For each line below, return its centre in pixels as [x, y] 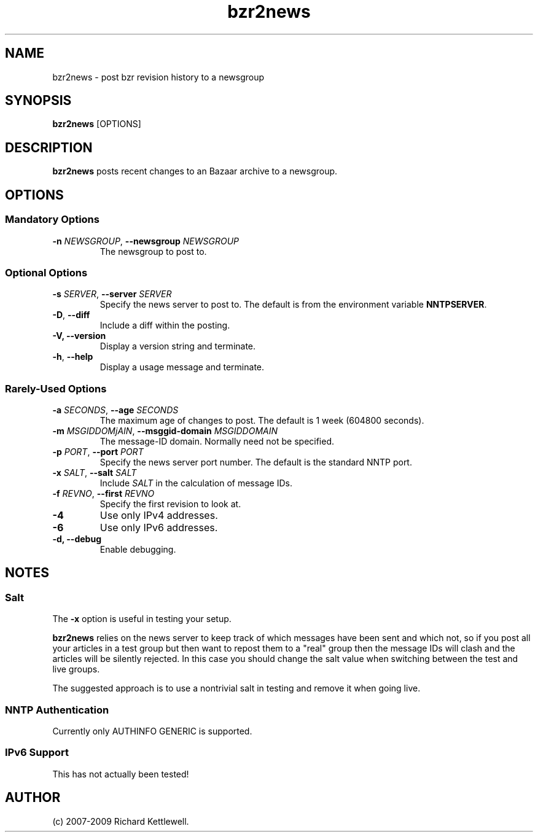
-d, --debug [77, 539]
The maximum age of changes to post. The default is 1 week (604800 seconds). [262, 420]
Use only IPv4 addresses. [159, 515]
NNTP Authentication [57, 710]
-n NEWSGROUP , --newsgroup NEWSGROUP [146, 241]
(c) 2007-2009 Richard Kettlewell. [121, 821]
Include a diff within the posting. [165, 325]
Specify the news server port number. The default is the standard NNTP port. [256, 462]
